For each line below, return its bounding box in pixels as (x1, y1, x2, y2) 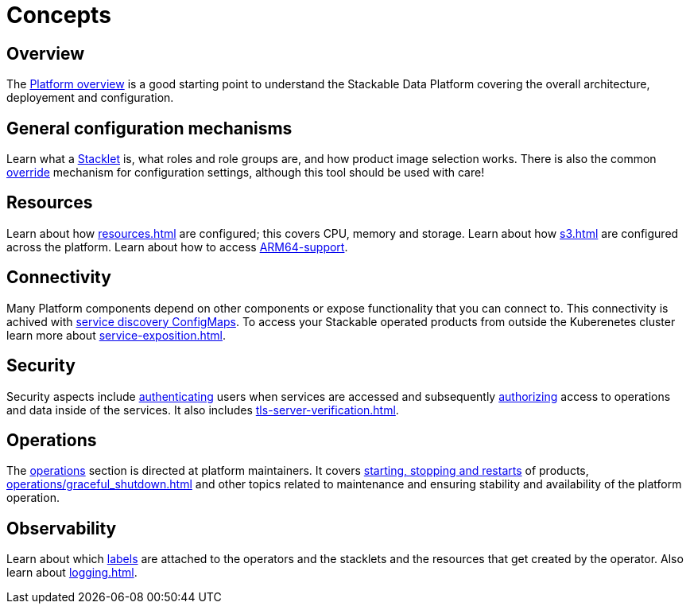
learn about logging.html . (6, 565, 138, 580)
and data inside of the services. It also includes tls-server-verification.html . (6, 402, 399, 417)
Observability (6, 518, 117, 538)
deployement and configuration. (6, 91, 174, 105)
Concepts (6, 2, 111, 29)
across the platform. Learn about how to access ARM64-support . (6, 239, 348, 254)
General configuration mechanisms (6, 118, 293, 138)
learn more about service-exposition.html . (6, 328, 227, 342)
